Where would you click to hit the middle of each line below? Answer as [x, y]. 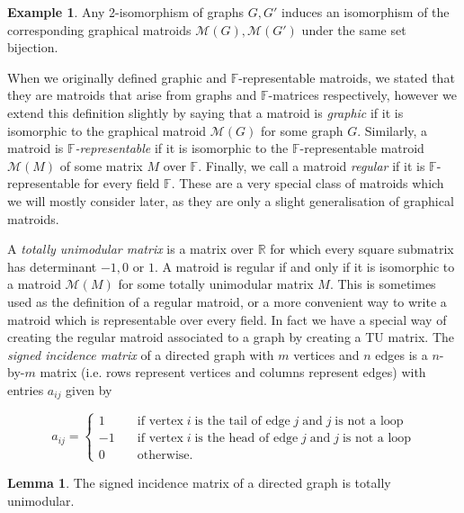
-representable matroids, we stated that [347, 77]
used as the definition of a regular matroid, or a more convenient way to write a [227, 301]
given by [89, 389]
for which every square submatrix [362, 249]
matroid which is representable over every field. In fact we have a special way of [227, 319]
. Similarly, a [393, 130]
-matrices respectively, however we [363, 95]
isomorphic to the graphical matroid [107, 130]
